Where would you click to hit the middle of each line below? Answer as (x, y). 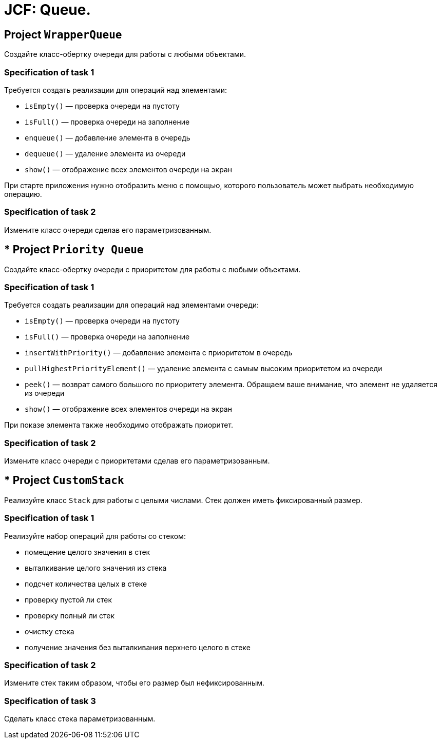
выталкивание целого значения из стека (96, 568)
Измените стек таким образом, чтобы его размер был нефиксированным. (135, 683)
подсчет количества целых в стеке (86, 584)
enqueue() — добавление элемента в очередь (108, 137)
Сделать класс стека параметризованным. (80, 719)
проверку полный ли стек (70, 615)
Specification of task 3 (50, 701)
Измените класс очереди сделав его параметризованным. (108, 230)
